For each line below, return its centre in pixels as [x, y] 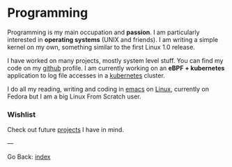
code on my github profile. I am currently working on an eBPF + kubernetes [116, 68]
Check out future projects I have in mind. [65, 130]
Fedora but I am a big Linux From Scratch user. [74, 96]
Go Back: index [29, 157]
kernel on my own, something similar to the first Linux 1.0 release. [101, 47]
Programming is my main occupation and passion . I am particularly [103, 32]
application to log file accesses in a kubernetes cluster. [86, 75]
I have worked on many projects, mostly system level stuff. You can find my [115, 60]
